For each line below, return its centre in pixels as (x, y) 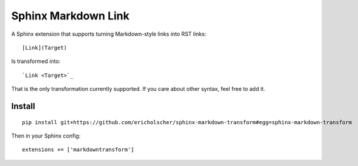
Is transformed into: (36, 61)
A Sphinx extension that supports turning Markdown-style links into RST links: (109, 34)
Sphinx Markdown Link (71, 16)
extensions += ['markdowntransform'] (78, 150)
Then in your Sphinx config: (46, 136)
